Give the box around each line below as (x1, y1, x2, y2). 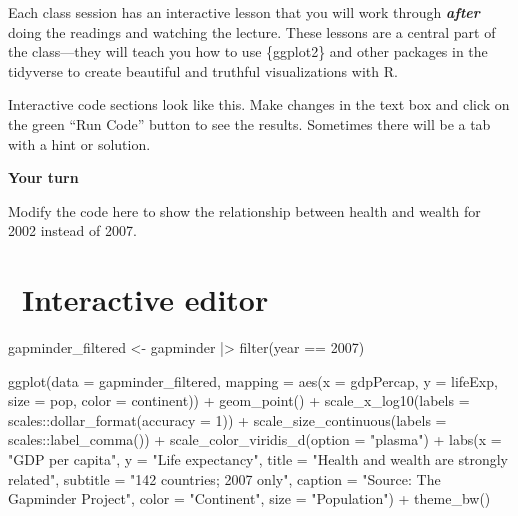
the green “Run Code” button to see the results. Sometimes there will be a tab (8, 113, 491, 134)
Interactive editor (22, 279, 269, 320)
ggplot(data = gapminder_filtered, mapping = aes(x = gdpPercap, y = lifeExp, (8, 370, 498, 391)
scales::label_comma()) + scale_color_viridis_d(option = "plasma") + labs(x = (8, 429, 502, 450)
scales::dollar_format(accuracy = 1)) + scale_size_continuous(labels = (8, 409, 447, 430)
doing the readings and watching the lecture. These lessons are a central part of (8, 21, 496, 42)
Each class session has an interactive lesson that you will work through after (8, 2, 480, 22)
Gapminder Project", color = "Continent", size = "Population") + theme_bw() (8, 488, 491, 509)
